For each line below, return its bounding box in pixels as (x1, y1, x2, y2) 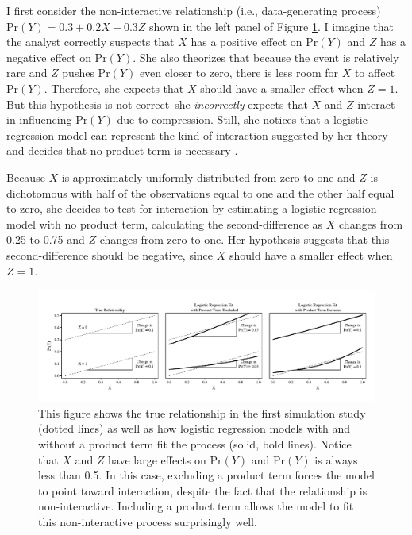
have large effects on (108, 451, 206, 468)
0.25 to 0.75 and (6, 231, 85, 248)
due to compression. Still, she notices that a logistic (117, 111, 368, 128)
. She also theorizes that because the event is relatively (133, 48, 399, 65)
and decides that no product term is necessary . (6, 142, 238, 159)
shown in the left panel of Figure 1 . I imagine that (149, 17, 395, 34)
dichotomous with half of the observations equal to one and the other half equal (6, 184, 395, 201)
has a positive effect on (191, 33, 302, 50)
